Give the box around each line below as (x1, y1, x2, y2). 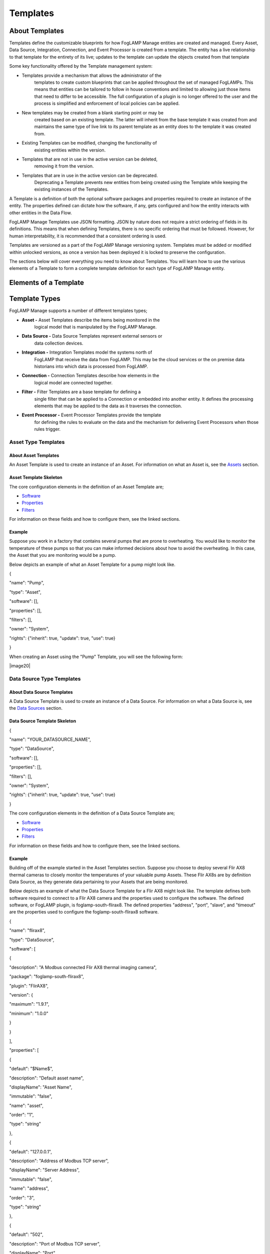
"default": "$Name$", (9, 1066, 53, 1072)
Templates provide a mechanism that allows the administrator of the (21, 72, 162, 78)
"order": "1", (9, 1112, 34, 1118)
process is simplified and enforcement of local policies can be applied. (34, 100, 180, 106)
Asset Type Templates (9, 438, 65, 445)
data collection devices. (34, 340, 83, 346)
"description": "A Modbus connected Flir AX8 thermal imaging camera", (9, 964, 157, 970)
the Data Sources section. (9, 705, 62, 711)
